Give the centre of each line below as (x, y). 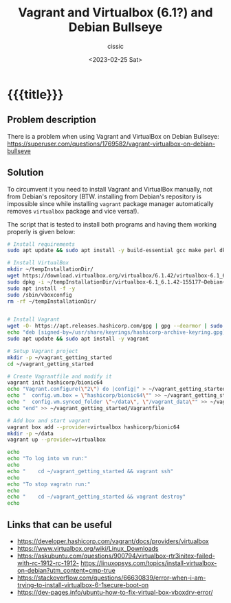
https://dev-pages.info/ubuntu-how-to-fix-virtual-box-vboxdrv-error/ (115, 592)
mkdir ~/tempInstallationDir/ (51, 269)
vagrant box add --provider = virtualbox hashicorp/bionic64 (93, 427)
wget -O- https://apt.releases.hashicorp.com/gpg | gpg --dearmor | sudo (115, 326)
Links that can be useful (59, 524)
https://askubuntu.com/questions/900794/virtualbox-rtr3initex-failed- (116, 556)
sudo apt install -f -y (41, 288)
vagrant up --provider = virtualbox (57, 440)
